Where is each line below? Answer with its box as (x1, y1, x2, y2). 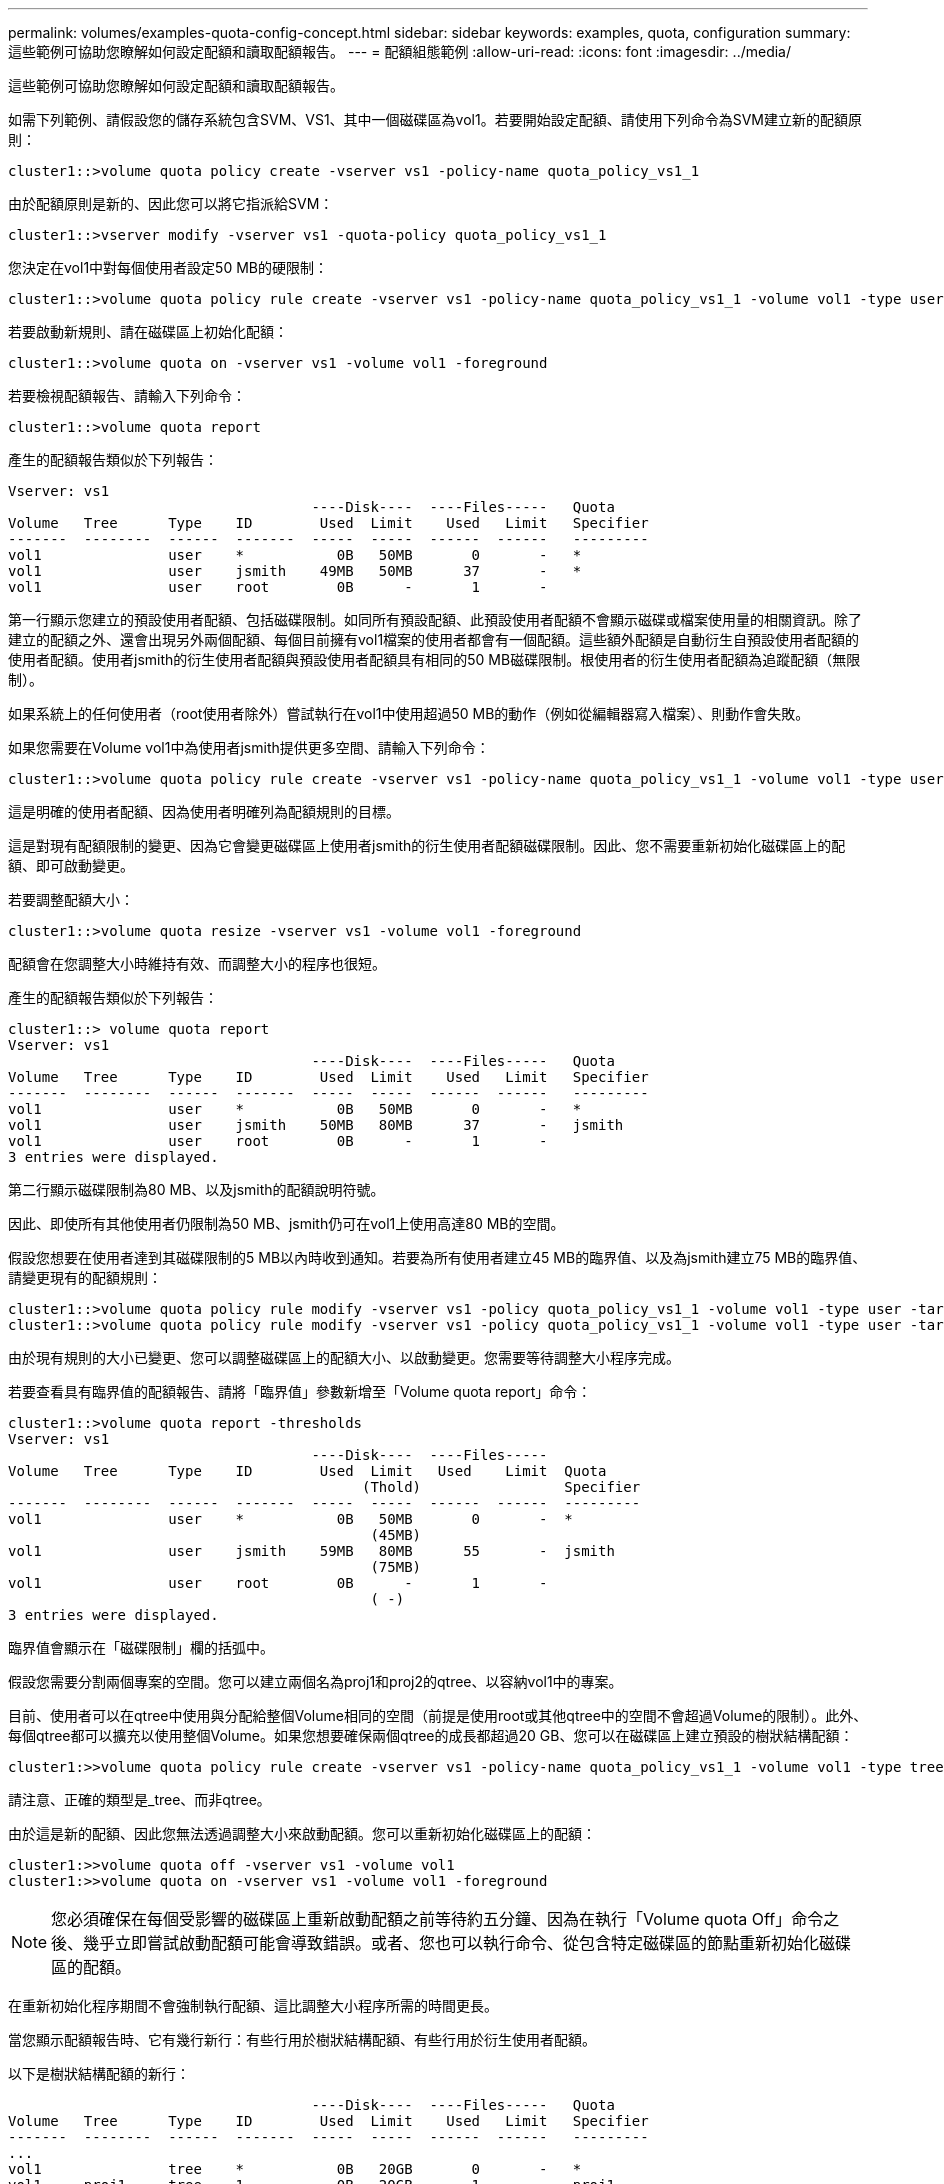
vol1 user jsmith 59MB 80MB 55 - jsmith (8, 1543, 615, 1559)
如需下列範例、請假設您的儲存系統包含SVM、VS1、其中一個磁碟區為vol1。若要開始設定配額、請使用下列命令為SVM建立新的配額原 (8, 111, 862, 128)
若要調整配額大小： (8, 891, 134, 908)
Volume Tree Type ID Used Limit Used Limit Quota (8, 1463, 607, 1479)
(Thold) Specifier (362, 1479, 641, 1495)
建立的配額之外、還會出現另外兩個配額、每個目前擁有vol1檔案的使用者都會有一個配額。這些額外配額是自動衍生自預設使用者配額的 (8, 631, 860, 648)
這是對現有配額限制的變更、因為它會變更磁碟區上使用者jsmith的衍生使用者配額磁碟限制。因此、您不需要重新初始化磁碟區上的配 (8, 837, 846, 854)
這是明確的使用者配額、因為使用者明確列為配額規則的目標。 (8, 803, 400, 820)
